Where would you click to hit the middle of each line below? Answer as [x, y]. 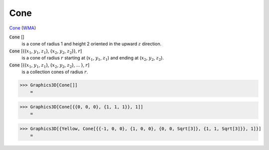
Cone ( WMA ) [23, 28]
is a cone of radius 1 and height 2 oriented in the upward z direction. [92, 44]
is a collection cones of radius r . [55, 72]
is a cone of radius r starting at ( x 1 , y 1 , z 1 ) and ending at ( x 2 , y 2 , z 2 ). [93, 58]
